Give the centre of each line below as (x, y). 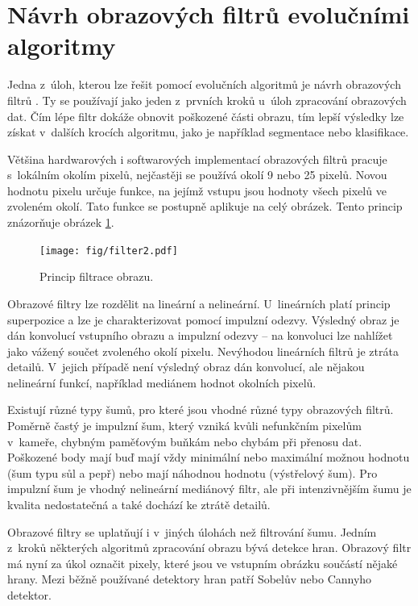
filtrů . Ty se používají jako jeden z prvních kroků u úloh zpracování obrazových (207, 100)
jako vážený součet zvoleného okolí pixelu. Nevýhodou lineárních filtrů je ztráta (203, 351)
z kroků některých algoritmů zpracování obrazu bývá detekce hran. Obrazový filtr (209, 547)
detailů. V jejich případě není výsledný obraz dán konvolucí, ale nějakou (186, 367)
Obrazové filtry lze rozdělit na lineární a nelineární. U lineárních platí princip (199, 303)
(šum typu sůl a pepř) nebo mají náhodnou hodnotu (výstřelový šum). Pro (192, 472)
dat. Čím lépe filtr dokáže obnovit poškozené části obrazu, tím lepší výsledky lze (206, 116)
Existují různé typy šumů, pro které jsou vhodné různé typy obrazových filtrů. (201, 410)
